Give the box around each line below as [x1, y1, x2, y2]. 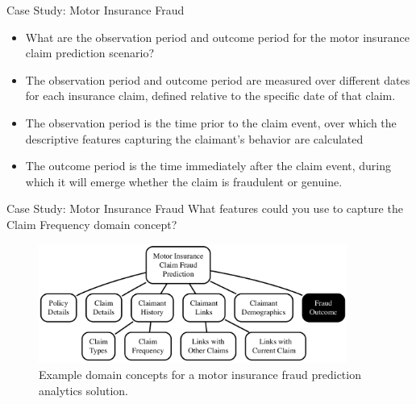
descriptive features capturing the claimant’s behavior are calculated [25, 130, 364, 147]
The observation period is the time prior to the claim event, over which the [25, 114, 397, 131]
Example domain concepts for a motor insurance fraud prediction [39, 366, 361, 383]
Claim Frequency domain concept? [6, 215, 177, 232]
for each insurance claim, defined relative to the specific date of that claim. [25, 87, 396, 104]
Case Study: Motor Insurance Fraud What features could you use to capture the [6, 200, 403, 217]
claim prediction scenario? [25, 44, 155, 61]
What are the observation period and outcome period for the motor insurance [25, 28, 410, 45]
